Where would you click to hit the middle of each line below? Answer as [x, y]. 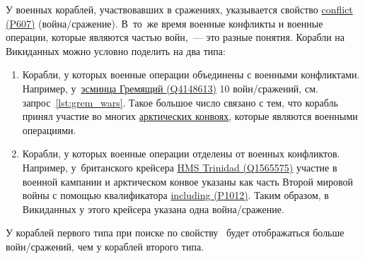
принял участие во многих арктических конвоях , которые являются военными [190, 116]
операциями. [49, 129]
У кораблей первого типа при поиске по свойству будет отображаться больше [175, 233]
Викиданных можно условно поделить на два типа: [116, 50]
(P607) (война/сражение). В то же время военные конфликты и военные [164, 23]
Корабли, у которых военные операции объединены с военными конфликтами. [191, 74]
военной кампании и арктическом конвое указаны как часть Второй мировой [188, 181]
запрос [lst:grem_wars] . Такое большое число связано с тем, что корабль [180, 102]
